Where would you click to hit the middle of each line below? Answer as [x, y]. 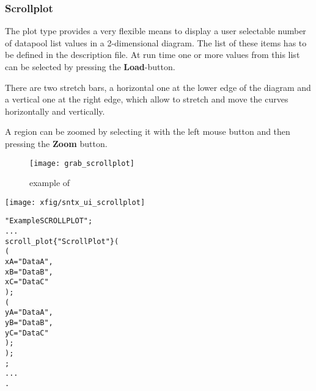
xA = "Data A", [29, 262]
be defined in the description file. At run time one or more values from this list [152, 55]
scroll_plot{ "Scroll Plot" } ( [62, 241]
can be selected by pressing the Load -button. [90, 66]
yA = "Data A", [29, 313]
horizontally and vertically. [55, 111]
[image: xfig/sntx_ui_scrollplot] [75, 202]
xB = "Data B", [29, 272]
